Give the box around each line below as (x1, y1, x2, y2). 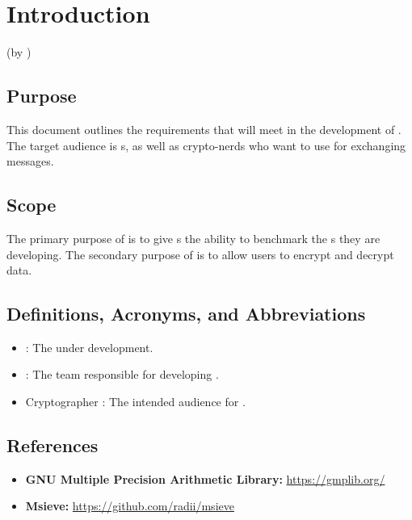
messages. (6, 153, 54, 170)
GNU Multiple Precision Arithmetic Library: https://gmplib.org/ (25, 470, 385, 487)
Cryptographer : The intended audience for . (25, 393, 246, 410)
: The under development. (25, 338, 153, 355)
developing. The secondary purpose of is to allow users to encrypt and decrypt (6, 245, 394, 262)
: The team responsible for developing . (25, 366, 219, 383)
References (6, 433, 99, 458)
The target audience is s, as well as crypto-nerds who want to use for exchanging (6, 136, 406, 153)
